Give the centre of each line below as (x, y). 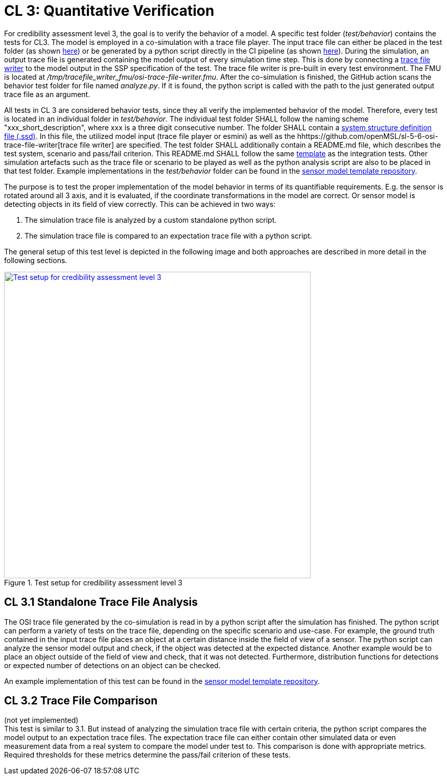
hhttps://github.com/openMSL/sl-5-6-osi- (368, 136)
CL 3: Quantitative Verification (109, 11)
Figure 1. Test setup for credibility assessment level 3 (93, 582)
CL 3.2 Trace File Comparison (81, 701)
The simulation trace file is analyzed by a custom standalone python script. (151, 220)
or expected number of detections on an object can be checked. (112, 665)
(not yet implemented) (41, 720)
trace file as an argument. (47, 94)
